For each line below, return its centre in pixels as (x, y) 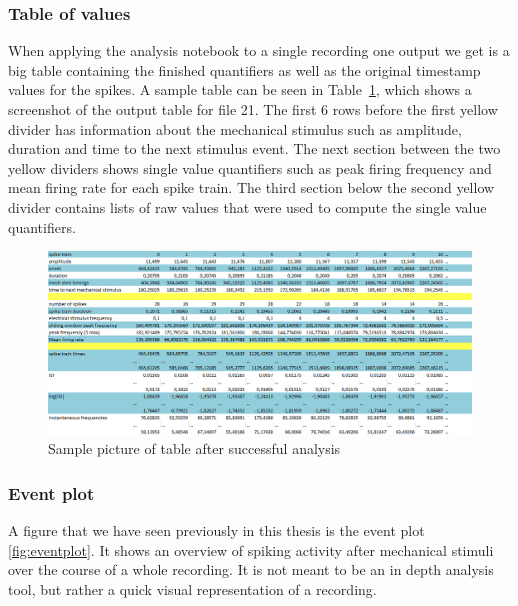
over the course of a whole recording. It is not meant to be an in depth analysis (251, 569)
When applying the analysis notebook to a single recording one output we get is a (259, 50)
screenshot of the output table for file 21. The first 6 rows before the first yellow (253, 109)
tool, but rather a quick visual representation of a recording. (192, 588)
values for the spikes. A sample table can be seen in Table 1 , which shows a (240, 89)
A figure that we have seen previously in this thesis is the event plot (216, 529)
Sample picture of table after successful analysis (194, 448)
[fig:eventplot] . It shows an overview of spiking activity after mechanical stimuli (251, 549)
